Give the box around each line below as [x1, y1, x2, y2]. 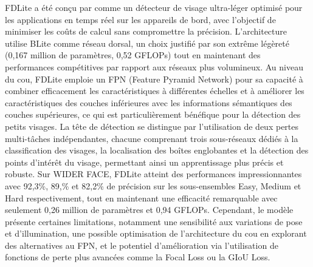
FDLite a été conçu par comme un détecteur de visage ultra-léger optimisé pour [5, 1, 303, 13]
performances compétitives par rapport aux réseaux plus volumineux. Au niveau [5, 60, 303, 73]
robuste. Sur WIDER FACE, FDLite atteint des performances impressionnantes [5, 167, 302, 180]
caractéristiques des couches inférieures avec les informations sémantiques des [5, 96, 292, 109]
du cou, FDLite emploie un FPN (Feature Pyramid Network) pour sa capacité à [5, 72, 303, 85]
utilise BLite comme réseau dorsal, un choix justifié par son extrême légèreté [5, 36, 289, 49]
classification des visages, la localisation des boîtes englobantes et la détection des [5, 144, 309, 157]
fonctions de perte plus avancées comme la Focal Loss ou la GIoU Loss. [5, 251, 270, 263]
